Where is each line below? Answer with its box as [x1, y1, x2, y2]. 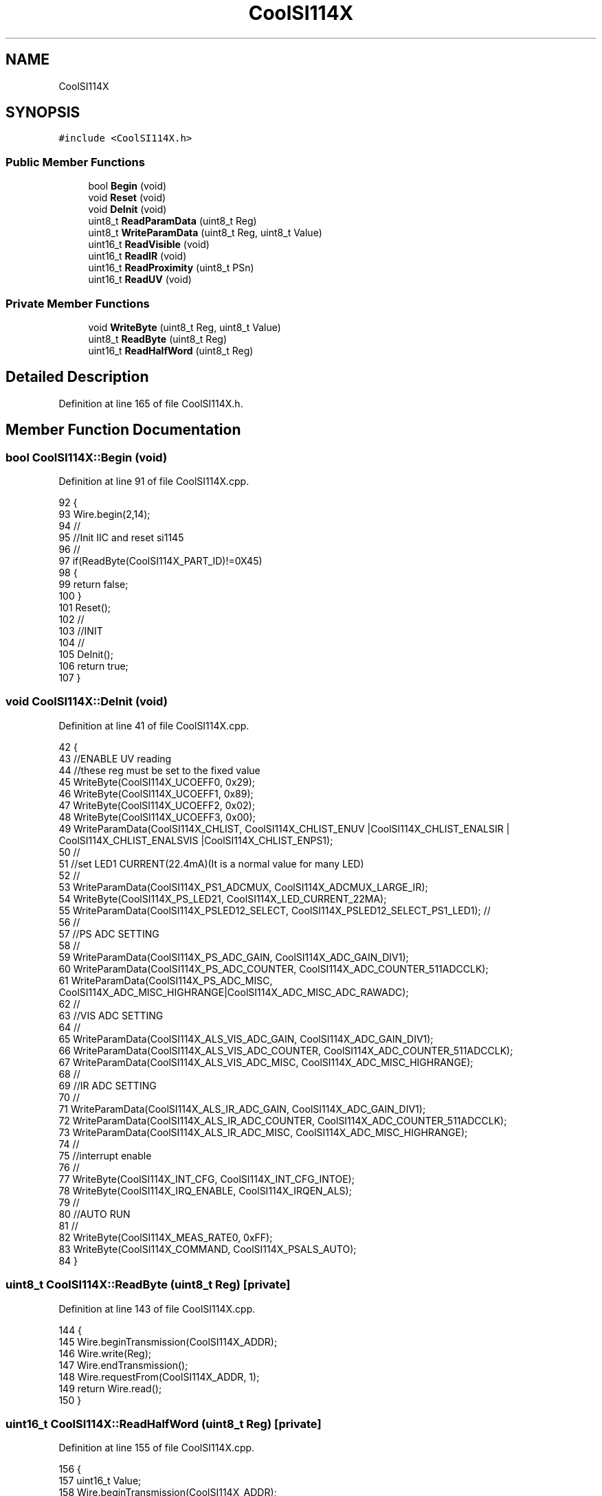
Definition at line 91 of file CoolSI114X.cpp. [58, 475, 249, 487]
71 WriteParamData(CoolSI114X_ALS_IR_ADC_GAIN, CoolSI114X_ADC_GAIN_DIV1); [58, 1102, 426, 1115]
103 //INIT [58, 625, 103, 637]
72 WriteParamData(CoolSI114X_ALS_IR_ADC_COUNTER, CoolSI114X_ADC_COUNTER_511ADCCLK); [58, 1114, 507, 1126]
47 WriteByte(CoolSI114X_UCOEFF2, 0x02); [58, 799, 255, 811]
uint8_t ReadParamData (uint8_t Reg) [88, 215, 257, 227]
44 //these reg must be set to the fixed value [58, 764, 260, 776]
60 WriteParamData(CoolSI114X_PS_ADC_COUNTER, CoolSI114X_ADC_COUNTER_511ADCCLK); [58, 962, 489, 975]
